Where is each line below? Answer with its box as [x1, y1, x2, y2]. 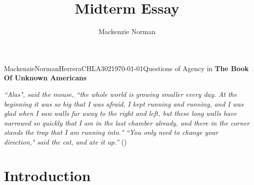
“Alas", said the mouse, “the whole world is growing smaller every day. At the [4, 89, 237, 99]
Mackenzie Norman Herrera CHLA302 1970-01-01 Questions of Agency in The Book [4, 63, 249, 73]
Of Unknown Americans [4, 73, 87, 83]
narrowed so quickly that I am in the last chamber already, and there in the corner [4, 117, 250, 128]
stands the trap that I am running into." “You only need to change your [4, 127, 218, 137]
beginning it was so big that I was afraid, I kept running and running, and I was [4, 98, 244, 109]
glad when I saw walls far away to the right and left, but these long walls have [4, 108, 237, 118]
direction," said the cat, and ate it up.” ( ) [4, 136, 127, 147]
